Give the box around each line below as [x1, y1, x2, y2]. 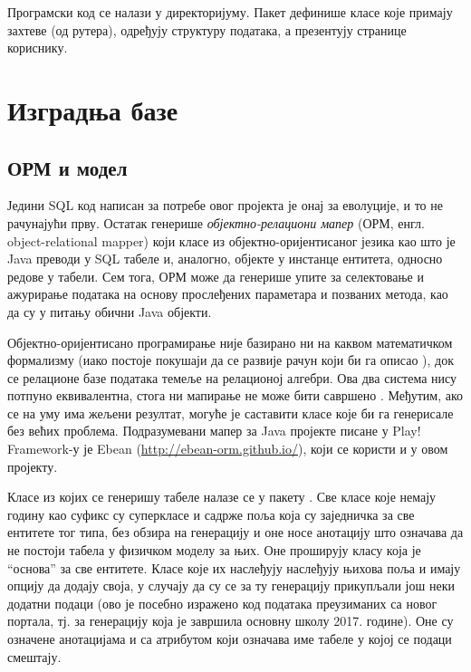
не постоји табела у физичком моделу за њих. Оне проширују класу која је [7, 541, 421, 560]
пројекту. [7, 456, 58, 475]
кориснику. [7, 38, 68, 57]
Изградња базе [7, 91, 178, 128]
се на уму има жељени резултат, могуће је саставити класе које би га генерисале [7, 403, 454, 422]
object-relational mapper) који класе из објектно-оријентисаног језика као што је [7, 231, 456, 250]
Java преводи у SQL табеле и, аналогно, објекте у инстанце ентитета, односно [7, 249, 443, 268]
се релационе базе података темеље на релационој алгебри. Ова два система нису [7, 368, 457, 387]
